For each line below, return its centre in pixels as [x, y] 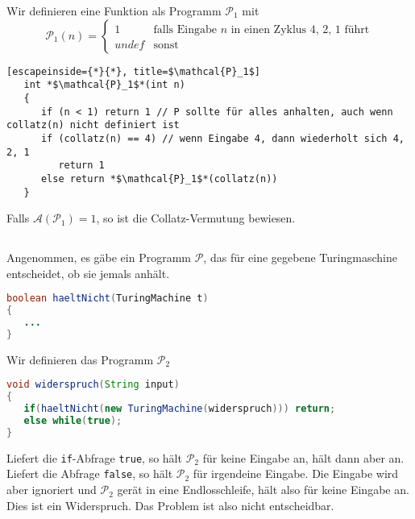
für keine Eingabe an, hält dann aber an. [303, 457]
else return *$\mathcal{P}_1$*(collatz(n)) [159, 179]
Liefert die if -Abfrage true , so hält [94, 457]
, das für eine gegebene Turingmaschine [300, 257]
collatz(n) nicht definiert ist [93, 125]
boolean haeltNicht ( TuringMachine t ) [108, 299]
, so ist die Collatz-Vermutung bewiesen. [196, 218]
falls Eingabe [185, 29]
